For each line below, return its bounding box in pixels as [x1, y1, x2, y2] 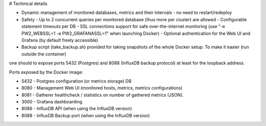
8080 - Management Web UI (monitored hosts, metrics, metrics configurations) [21, 85, 183, 91]
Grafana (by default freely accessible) [21, 37, 99, 43]
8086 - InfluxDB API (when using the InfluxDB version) [21, 106, 133, 112]
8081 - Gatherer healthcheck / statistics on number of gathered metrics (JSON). [21, 92, 184, 98]
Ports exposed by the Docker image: [9, 69, 83, 75]
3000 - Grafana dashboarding [21, 99, 82, 105]
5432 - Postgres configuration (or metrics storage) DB [21, 78, 132, 84]
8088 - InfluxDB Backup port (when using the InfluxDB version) [21, 112, 150, 118]
